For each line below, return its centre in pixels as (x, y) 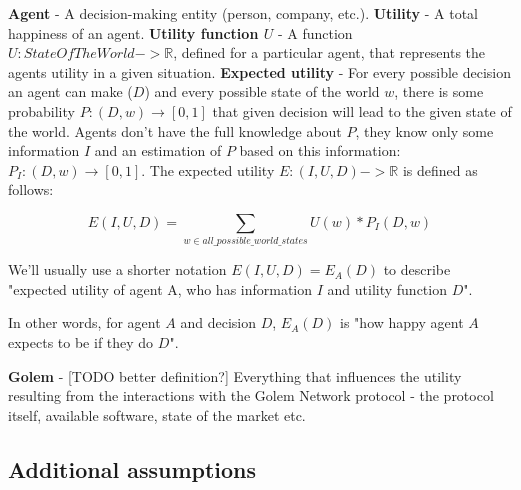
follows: (31, 189)
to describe (417, 269)
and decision (218, 322)
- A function (315, 32)
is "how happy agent (402, 322)
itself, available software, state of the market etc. (157, 414)
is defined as (440, 169)
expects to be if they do (81, 342)
